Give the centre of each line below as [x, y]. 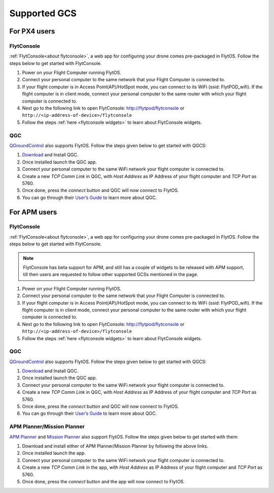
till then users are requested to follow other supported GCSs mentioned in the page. [111, 275]
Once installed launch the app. [54, 453]
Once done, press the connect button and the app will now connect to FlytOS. [104, 481]
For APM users [33, 212]
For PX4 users [32, 31]
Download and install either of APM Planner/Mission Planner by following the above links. [115, 446]
